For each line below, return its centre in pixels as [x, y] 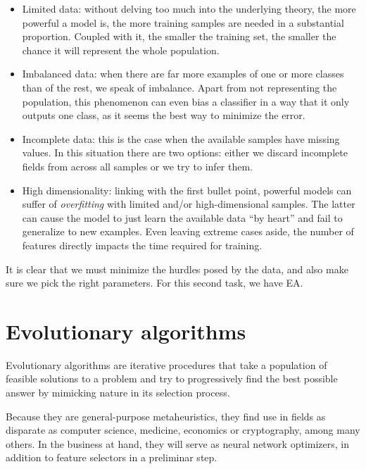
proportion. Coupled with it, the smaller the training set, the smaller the [179, 36]
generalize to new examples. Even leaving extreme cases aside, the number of [188, 231]
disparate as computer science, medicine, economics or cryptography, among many [183, 430]
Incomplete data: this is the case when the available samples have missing [181, 138]
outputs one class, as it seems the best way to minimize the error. [164, 115]
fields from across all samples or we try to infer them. [138, 166]
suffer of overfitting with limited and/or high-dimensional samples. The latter [189, 204]
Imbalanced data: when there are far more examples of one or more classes [183, 74]
